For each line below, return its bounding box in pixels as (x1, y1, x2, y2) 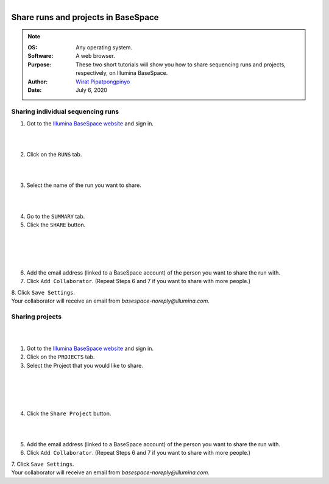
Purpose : (27, 61, 52, 68)
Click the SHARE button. (26, 221, 86, 228)
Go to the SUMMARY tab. (26, 212, 85, 220)
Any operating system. (76, 43, 133, 51)
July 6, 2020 (76, 86, 108, 94)
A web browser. (76, 52, 115, 60)
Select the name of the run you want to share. (26, 181, 141, 189)
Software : (27, 52, 54, 60)
